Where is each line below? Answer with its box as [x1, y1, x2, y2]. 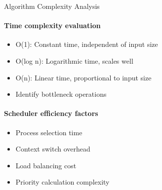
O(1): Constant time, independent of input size [15, 39, 158, 49]
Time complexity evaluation [4, 20, 101, 31]
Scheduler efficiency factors [4, 108, 98, 118]
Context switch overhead [15, 144, 90, 154]
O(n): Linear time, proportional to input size [15, 72, 152, 82]
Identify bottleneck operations [15, 89, 107, 99]
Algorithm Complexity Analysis [4, 1, 100, 11]
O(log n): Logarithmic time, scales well [15, 55, 133, 66]
